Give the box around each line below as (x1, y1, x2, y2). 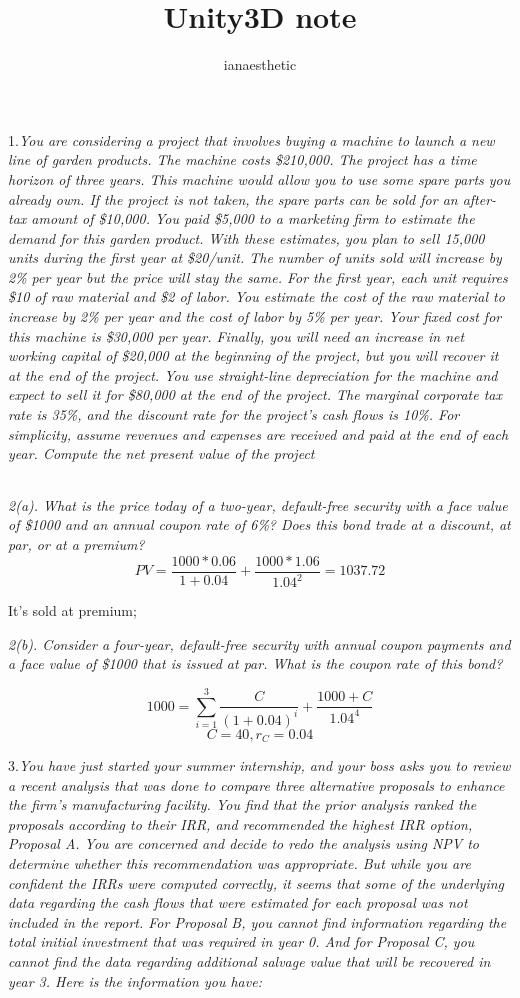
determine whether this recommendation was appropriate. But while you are (8, 852, 471, 873)
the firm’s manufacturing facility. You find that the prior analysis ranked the (8, 794, 477, 815)
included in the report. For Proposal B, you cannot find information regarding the (8, 911, 507, 932)
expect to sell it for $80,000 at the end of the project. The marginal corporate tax (8, 384, 502, 405)
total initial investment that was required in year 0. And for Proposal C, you (8, 931, 475, 952)
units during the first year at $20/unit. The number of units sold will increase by (8, 247, 502, 268)
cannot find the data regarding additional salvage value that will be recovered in (8, 950, 491, 971)
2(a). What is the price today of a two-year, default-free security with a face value (8, 494, 508, 515)
